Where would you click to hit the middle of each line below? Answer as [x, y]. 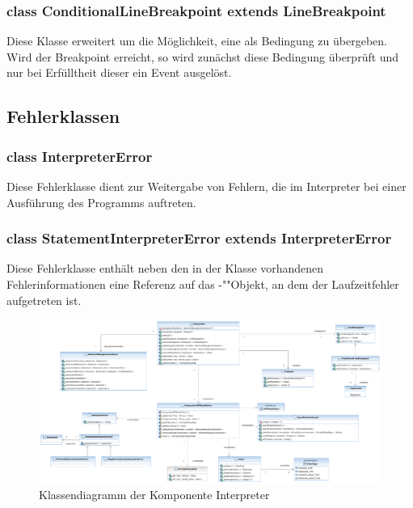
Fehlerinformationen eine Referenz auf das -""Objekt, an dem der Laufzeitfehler [203, 284]
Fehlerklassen [63, 116]
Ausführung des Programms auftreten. [101, 202]
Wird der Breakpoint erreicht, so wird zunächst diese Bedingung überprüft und [203, 56]
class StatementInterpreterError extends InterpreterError [199, 238]
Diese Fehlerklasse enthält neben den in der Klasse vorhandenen [165, 268]
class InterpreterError [80, 156]
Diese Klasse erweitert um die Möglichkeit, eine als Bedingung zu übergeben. [197, 41]
